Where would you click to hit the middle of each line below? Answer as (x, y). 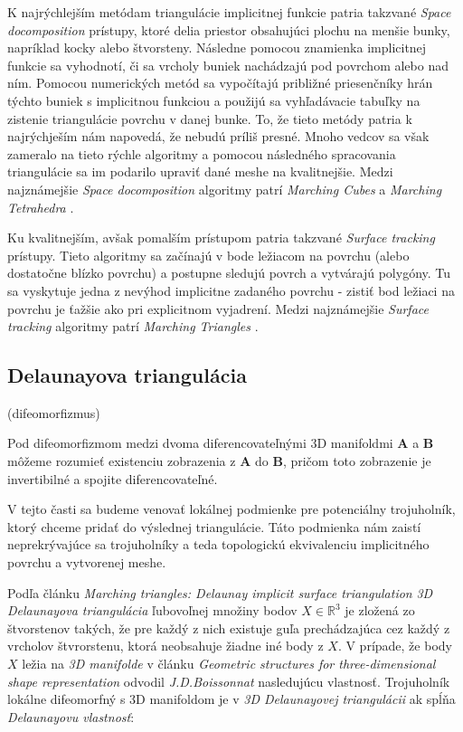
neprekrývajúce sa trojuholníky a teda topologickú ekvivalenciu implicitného (218, 544)
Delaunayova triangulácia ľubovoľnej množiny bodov (152, 610)
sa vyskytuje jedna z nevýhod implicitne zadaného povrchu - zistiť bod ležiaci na (231, 290)
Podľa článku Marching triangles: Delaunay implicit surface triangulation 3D (220, 592)
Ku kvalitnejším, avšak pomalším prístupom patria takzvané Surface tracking (221, 238)
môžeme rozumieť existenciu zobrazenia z (122, 461)
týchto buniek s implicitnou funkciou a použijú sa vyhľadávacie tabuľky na (214, 100)
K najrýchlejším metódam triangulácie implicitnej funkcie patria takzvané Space (229, 12)
